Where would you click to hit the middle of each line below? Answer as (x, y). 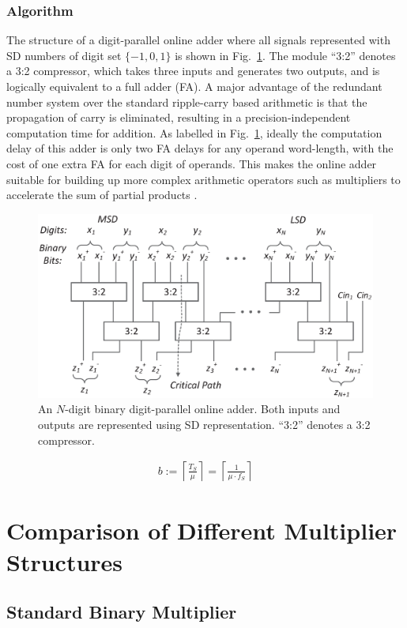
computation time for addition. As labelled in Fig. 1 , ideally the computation (194, 132)
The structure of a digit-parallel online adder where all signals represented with (198, 40)
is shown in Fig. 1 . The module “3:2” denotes (285, 55)
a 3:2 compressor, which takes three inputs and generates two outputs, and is (193, 71)
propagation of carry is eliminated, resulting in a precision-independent (179, 117)
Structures (65, 561)
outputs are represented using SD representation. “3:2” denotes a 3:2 (204, 425)
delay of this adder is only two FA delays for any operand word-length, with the (200, 148)
